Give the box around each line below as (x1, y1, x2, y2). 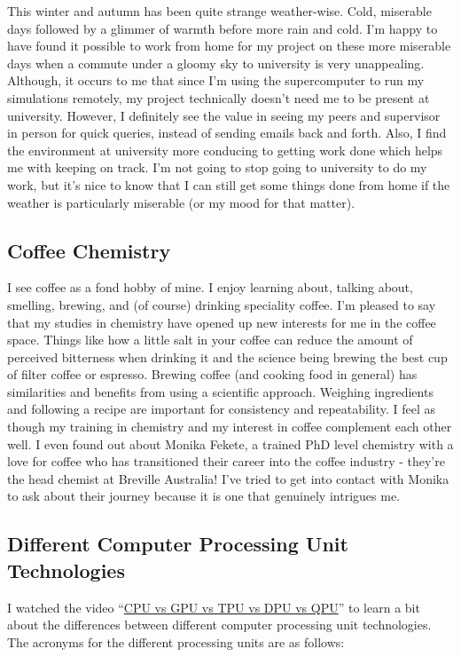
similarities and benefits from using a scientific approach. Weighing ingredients (7, 382, 434, 400)
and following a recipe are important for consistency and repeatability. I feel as (7, 400, 436, 418)
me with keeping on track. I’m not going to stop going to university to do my (7, 158, 427, 177)
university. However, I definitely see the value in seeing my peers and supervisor (7, 106, 441, 124)
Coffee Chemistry (7, 236, 171, 264)
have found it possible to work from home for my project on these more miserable (7, 36, 451, 55)
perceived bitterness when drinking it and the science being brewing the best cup (7, 347, 448, 366)
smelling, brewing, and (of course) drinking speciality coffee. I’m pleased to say (7, 295, 436, 313)
